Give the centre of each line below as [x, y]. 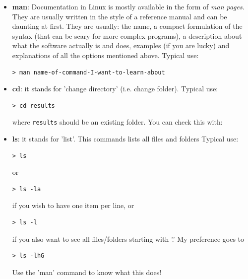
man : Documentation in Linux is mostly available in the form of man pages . [128, 6]
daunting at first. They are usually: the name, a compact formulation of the [127, 26]
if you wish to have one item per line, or [73, 205]
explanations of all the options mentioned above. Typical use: [105, 55]
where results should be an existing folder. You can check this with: [117, 122]
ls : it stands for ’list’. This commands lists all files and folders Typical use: [125, 139]
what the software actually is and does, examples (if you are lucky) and [121, 45]
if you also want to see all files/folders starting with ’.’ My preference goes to [128, 239]
